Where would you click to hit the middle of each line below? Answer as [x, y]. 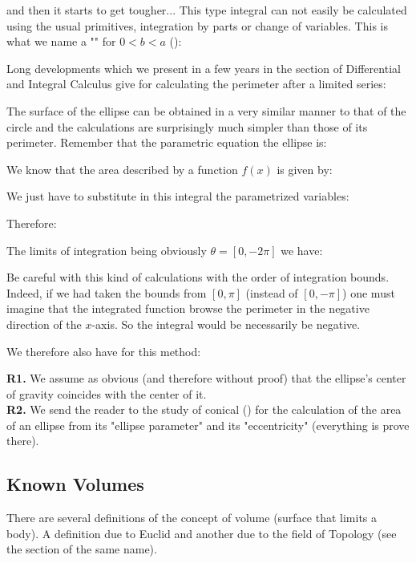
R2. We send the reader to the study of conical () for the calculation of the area [204, 409]
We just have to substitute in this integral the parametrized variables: [178, 196]
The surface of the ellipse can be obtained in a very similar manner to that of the [206, 110]
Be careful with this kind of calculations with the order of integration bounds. [198, 277]
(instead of [272, 292]
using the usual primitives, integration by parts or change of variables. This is [197, 25]
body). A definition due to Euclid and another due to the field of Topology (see [202, 533]
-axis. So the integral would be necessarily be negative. [226, 324]
